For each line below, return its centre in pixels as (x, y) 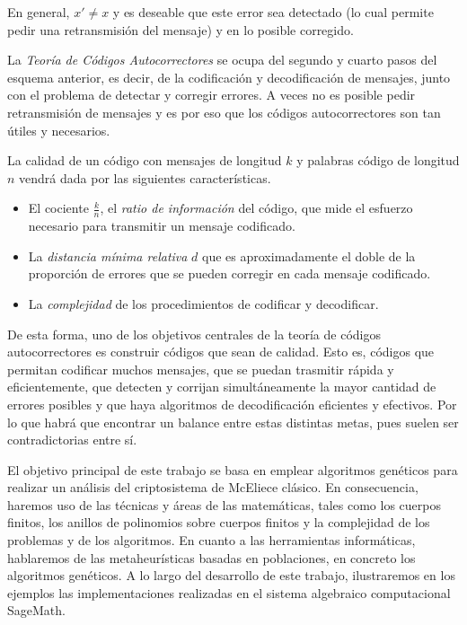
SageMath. (36, 610)
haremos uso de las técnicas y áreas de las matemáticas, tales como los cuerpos (224, 504)
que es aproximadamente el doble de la (309, 255)
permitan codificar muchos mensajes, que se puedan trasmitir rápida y (201, 369)
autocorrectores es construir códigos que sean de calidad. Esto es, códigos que (221, 352)
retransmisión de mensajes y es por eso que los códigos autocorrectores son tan (224, 112)
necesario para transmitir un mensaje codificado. (162, 226)
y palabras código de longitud (378, 160)
